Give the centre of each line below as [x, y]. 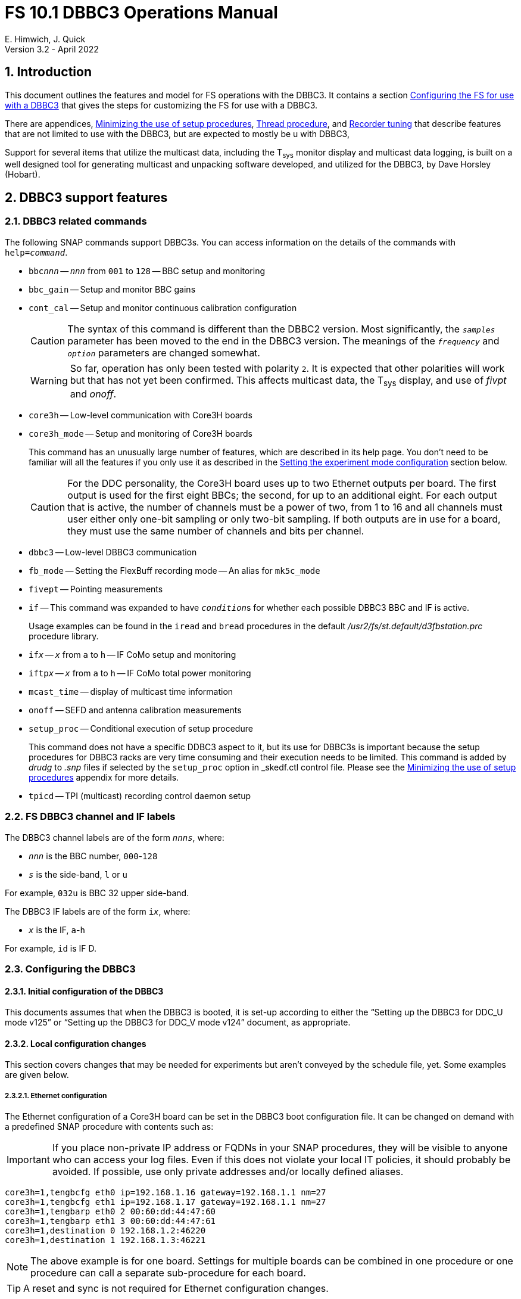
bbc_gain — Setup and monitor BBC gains [112, 289]
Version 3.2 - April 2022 [52, 49]
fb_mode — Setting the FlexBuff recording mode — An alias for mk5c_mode [174, 570]
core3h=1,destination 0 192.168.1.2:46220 [105, 1231]
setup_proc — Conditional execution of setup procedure [141, 728]
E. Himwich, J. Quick [45, 39]
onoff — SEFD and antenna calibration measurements [135, 710]
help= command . [36, 252]
